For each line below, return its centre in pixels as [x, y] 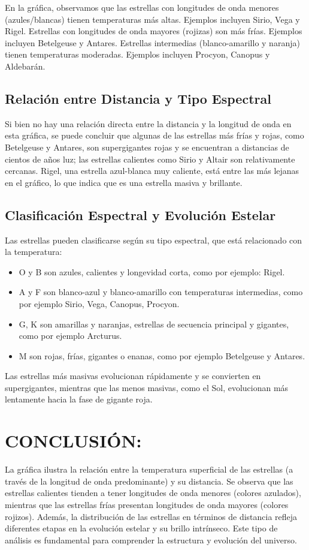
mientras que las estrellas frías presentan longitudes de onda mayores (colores [147, 504]
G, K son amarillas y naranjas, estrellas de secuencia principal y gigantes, [154, 324]
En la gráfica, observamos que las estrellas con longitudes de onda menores [142, 7]
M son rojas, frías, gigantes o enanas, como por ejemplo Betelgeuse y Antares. [162, 355]
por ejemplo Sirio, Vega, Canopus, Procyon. [99, 303]
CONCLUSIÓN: [73, 441]
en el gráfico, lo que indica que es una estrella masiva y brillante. [124, 182]
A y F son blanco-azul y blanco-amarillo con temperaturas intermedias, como [161, 292]
